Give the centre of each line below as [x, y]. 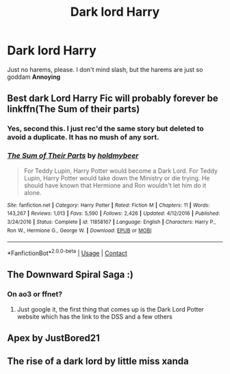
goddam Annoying [34, 77]
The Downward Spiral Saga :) [70, 275]
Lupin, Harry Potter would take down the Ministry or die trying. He [117, 178]
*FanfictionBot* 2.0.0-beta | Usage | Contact [67, 253]
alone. [33, 192]
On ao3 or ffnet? [35, 294]
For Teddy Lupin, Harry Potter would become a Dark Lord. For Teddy [120, 171]
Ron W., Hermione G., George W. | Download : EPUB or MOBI [79, 231]
